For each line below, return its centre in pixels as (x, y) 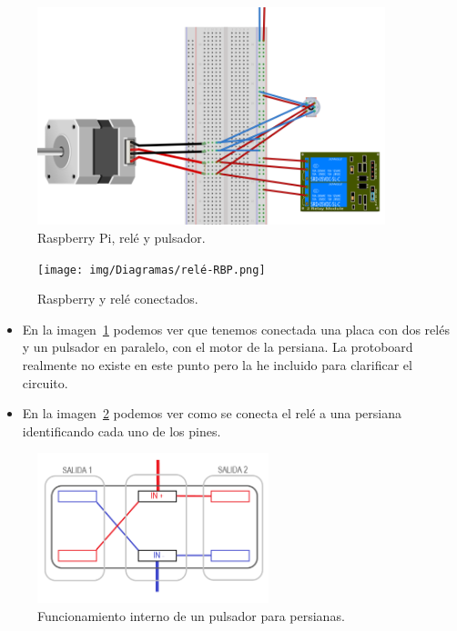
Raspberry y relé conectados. (118, 299)
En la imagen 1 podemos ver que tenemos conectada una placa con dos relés (236, 329)
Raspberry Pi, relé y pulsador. (122, 237)
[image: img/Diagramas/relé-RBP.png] (152, 270)
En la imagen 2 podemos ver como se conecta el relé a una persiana (212, 413)
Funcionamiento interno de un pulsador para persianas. (191, 615)
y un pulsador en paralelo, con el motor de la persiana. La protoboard (218, 347)
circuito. (45, 382)
